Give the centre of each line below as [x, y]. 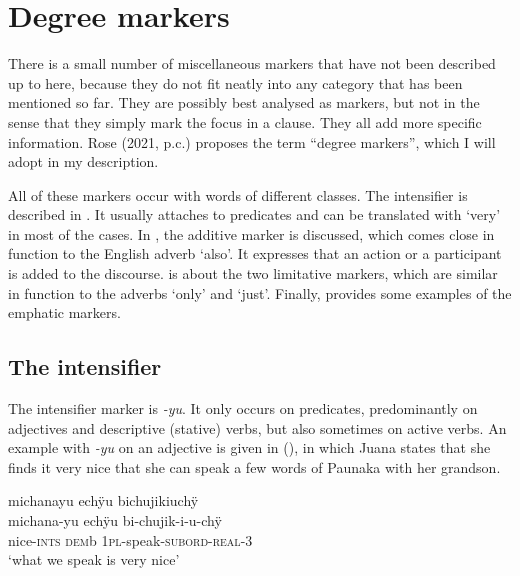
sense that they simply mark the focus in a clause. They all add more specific [245, 121]
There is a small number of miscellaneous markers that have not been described [252, 63]
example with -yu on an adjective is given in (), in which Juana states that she [249, 447]
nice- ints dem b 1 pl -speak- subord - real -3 [130, 539]
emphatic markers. [64, 312]
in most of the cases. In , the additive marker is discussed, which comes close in [251, 233]
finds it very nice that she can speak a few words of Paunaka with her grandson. [254, 466]
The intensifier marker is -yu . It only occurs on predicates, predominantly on [243, 408]
